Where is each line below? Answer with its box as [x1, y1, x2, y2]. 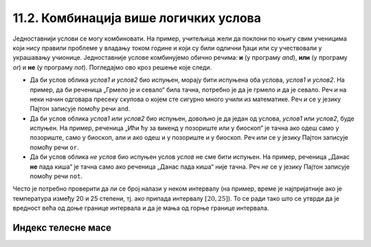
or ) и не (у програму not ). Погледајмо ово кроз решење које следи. [12, 63, 212, 72]
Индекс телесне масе [12, 222, 112, 233]
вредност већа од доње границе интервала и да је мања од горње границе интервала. [12, 204, 269, 213]
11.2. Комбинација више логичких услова [12, 10, 261, 25]
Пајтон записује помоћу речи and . [30, 105, 131, 113]
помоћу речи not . [30, 172, 82, 180]
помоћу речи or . [30, 143, 79, 151]
